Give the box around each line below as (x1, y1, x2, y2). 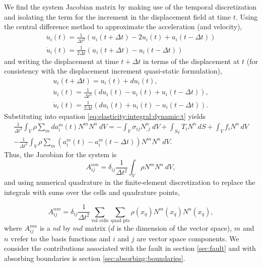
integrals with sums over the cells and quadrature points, (4, 186, 180, 197)
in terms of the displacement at (143, 55, 240, 66)
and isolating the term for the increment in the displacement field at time (4, 11, 231, 22)
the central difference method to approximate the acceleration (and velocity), (4, 21, 242, 32)
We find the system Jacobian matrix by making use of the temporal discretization (4, 2, 257, 12)
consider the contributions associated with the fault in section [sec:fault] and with (4, 243, 256, 253)
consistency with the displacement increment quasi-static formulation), (4, 65, 222, 76)
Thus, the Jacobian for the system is (4, 149, 117, 159)
